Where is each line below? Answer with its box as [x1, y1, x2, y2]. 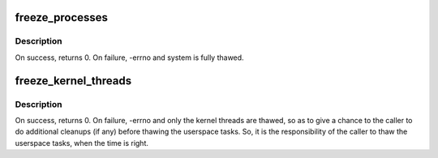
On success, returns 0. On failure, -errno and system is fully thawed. [15, 53, 244, 62]
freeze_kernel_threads [15, 74, 132, 88]
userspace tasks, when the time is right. [15, 138, 149, 147]
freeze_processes [15, 11, 109, 24]
